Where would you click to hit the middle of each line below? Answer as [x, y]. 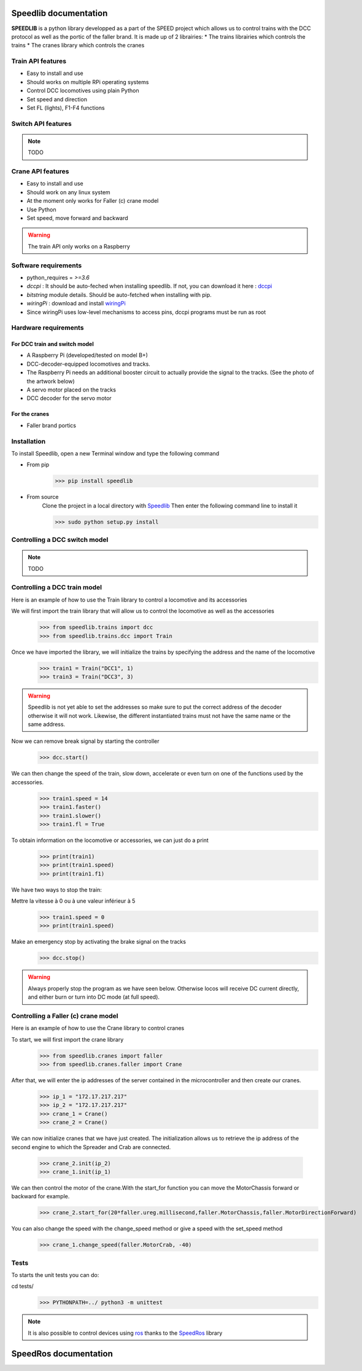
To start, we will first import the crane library [67, 1039]
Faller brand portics [52, 425]
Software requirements [47, 265]
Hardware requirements [48, 328]
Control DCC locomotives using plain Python [83, 91]
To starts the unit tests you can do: [55, 1275]
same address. [47, 725]
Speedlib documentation [60, 13]
